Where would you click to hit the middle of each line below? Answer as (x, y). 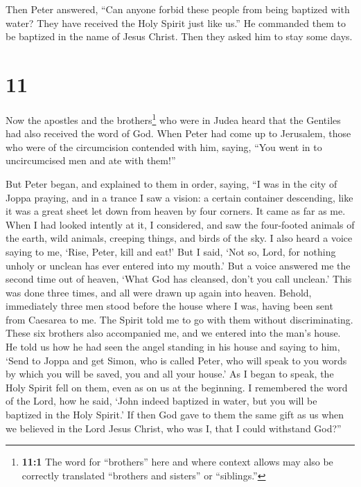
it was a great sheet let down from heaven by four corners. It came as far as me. (176, 211)
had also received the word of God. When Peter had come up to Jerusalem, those (178, 133)
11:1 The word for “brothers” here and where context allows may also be (177, 462)
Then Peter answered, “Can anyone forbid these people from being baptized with (178, 9)
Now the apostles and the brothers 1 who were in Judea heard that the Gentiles (173, 118)
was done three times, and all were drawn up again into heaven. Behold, (159, 292)
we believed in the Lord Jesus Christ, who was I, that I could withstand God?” (174, 428)
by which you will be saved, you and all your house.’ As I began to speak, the (170, 374)
